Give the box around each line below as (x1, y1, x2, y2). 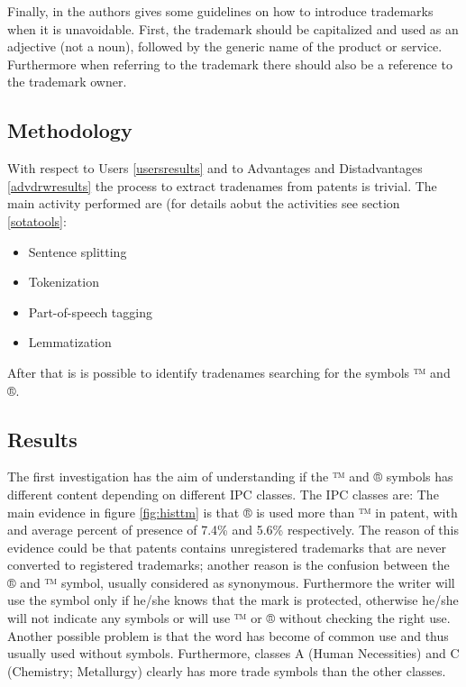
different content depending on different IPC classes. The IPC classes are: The (7, 484, 439, 503)
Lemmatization (28, 333, 112, 352)
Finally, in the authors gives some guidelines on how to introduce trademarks (7, 2, 434, 20)
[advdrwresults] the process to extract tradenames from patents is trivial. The (7, 176, 437, 195)
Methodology (7, 116, 132, 144)
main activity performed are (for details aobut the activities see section (7, 194, 400, 213)
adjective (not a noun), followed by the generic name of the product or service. (7, 37, 443, 56)
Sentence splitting (28, 242, 127, 261)
